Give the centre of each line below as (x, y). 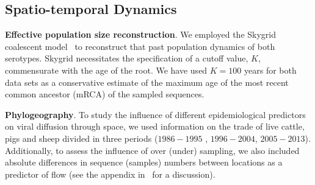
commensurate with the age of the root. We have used (106, 70)
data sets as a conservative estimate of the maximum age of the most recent (147, 82)
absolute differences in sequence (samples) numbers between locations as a (144, 162)
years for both (270, 70)
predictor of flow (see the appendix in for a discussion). (110, 174)
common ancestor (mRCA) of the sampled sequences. (105, 94)
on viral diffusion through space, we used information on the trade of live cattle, (155, 126)
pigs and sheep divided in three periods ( (81, 138)
